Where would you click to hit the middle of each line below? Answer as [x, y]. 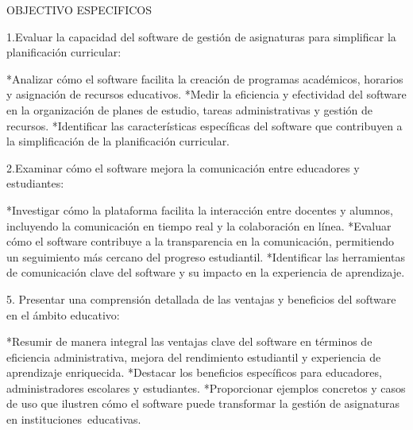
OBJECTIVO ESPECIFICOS [79, 10]
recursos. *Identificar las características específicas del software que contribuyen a [205, 125]
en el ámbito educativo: [63, 314]
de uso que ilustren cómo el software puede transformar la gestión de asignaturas [203, 403]
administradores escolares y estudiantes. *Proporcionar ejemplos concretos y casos [206, 387]
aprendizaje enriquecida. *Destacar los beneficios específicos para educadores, [194, 372]
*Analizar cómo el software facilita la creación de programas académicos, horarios [205, 78]
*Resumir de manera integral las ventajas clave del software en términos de [189, 341]
